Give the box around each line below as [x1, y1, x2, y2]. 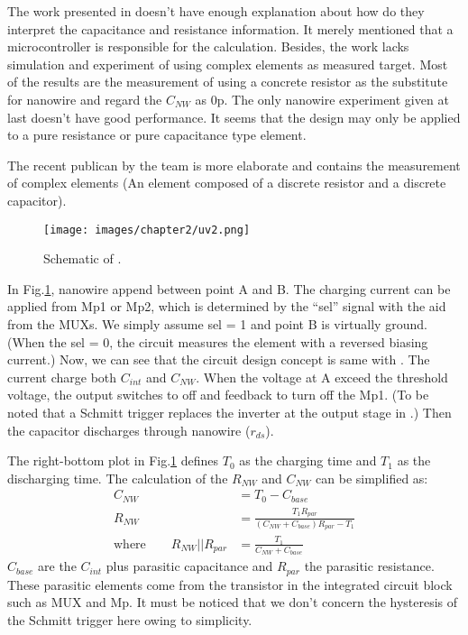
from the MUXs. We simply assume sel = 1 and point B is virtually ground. [7, 314, 427, 333]
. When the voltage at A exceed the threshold [196, 367, 448, 386]
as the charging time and [239, 451, 377, 470]
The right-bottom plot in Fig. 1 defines [7, 451, 219, 470]
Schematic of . [43, 249, 122, 268]
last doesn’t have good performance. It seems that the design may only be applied [7, 107, 461, 126]
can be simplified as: [316, 468, 428, 487]
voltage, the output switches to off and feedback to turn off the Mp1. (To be [7, 385, 429, 404]
